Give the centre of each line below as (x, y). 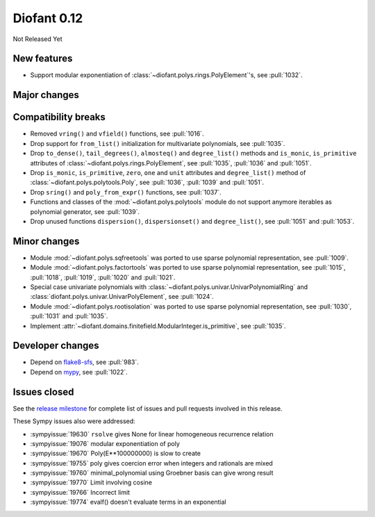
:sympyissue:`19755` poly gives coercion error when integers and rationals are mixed (152, 463)
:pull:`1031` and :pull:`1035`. (69, 316)
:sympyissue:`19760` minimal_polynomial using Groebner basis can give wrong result (152, 473)
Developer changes (56, 346)
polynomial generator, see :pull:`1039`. (85, 211)
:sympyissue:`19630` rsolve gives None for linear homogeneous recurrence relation (152, 434)
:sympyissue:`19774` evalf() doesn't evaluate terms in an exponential (128, 502)
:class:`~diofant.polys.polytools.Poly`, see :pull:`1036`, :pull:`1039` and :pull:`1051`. (147, 182)
